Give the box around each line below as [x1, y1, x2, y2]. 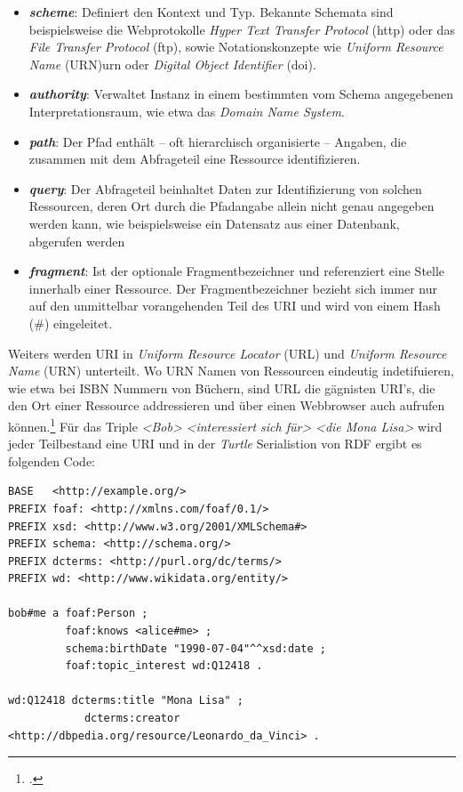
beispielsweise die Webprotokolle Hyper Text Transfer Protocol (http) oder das [28, 20, 455, 38]
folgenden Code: [8, 451, 96, 470]
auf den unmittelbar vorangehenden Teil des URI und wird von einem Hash [28, 296, 441, 315]
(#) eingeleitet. [28, 313, 113, 332]
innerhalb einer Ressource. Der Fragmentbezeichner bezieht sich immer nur [28, 279, 438, 297]
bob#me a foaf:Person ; [8, 607, 148, 620]
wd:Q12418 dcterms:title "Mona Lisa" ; [8, 694, 243, 707]
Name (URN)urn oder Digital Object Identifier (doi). [28, 54, 316, 73]
